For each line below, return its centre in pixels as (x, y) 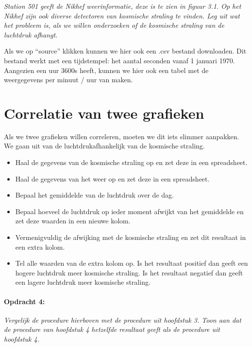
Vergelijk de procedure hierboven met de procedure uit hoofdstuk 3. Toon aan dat (123, 320)
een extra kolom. (40, 247)
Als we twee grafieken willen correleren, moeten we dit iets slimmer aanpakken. (122, 136)
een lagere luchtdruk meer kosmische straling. (83, 282)
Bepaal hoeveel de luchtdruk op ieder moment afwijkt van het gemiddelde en (129, 211)
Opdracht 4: (25, 301)
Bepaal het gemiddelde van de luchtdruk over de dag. (94, 195)
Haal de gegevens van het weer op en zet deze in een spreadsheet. (112, 178)
